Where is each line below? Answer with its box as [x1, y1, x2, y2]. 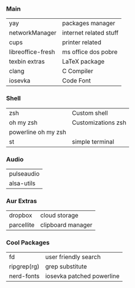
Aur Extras [6, 197, 37, 205]
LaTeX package [62, 58, 104, 66]
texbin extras [9, 58, 45, 66]
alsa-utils [9, 179, 36, 187]
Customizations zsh [72, 118, 127, 127]
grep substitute [45, 263, 87, 271]
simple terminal [72, 137, 114, 145]
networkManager [9, 29, 57, 37]
